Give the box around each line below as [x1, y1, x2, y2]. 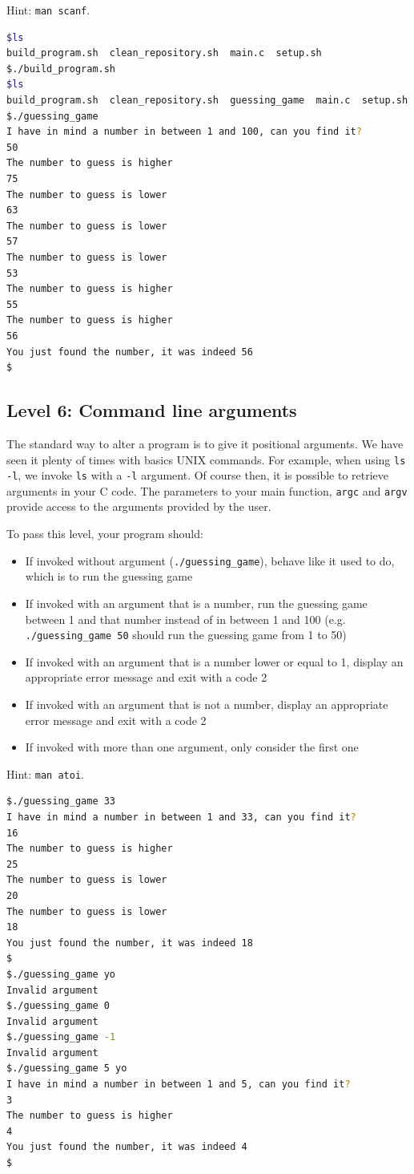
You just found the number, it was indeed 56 [6, 346, 253, 358]
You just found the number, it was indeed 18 [6, 937, 253, 949]
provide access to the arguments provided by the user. [6, 498, 271, 515]
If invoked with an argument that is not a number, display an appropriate [25, 695, 388, 712]
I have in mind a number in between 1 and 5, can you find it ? [6, 1079, 351, 1091]
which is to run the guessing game [25, 568, 193, 585]
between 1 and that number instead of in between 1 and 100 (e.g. [25, 610, 346, 627]
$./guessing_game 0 [6, 1000, 110, 1012]
